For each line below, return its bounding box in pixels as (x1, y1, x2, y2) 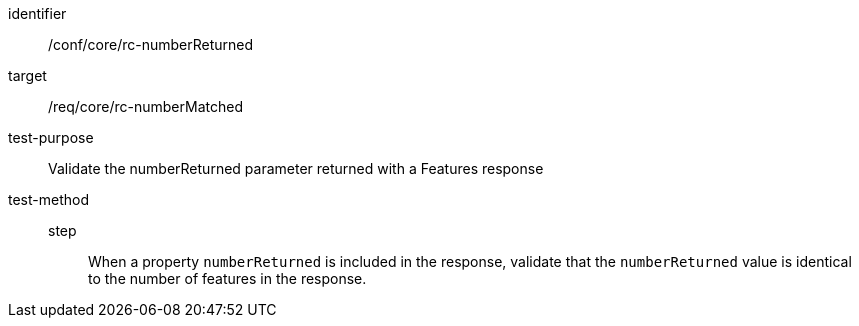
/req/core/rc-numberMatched (48, 98, 243, 115)
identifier (8, 5, 67, 22)
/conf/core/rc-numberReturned (48, 36, 254, 53)
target (8, 67, 47, 84)
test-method (8, 191, 89, 208)
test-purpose (8, 129, 94, 146)
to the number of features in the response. (88, 270, 367, 287)
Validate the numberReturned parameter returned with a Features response (48, 160, 544, 177)
